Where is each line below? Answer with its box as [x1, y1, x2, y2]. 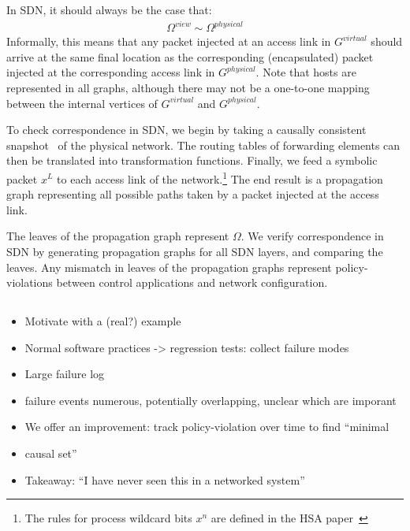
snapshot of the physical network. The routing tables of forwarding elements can [6, 136, 401, 153]
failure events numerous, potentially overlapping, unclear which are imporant [24, 392, 397, 408]
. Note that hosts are [255, 64, 356, 80]
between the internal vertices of [6, 95, 158, 111]
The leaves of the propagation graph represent [6, 228, 229, 244]
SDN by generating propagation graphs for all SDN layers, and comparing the [6, 243, 383, 259]
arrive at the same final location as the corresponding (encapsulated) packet [6, 48, 374, 65]
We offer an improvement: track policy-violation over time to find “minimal [24, 418, 389, 435]
